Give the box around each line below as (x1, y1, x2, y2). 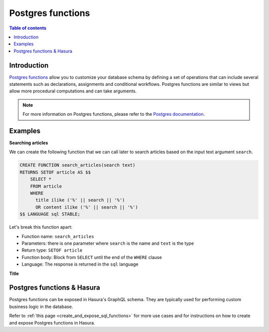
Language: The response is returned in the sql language (21, 261, 139, 267)
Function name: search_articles (21, 233, 94, 239)
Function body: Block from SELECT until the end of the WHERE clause (21, 254, 162, 260)
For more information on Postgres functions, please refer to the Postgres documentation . (22, 111, 205, 117)
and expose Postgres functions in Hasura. (9, 320, 96, 326)
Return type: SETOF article (21, 247, 83, 253)
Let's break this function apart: (9, 224, 72, 230)
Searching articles (9, 140, 48, 146)
